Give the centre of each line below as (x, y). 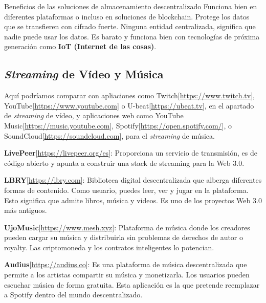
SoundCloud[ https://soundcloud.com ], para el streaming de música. (109, 135)
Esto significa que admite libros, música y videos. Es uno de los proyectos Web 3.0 (133, 200)
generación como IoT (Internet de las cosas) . (80, 46)
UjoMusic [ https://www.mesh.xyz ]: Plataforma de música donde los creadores (127, 227)
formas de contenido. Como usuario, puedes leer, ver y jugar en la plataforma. (126, 190)
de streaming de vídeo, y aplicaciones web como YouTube (94, 115)
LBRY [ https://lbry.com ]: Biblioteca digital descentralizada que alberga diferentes (133, 180)
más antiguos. (26, 210)
